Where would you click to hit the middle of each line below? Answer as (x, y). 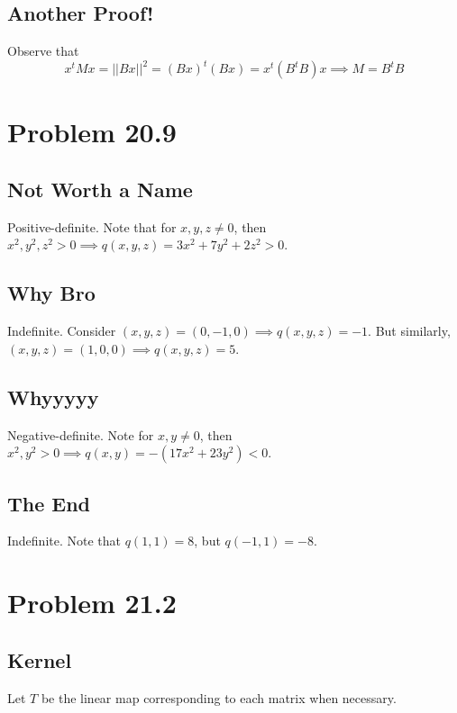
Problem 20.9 (92, 132)
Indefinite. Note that (64, 541)
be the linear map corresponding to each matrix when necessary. (219, 697)
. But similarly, (409, 331)
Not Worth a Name (100, 190)
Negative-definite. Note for (81, 434)
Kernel (40, 659)
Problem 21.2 (92, 603)
